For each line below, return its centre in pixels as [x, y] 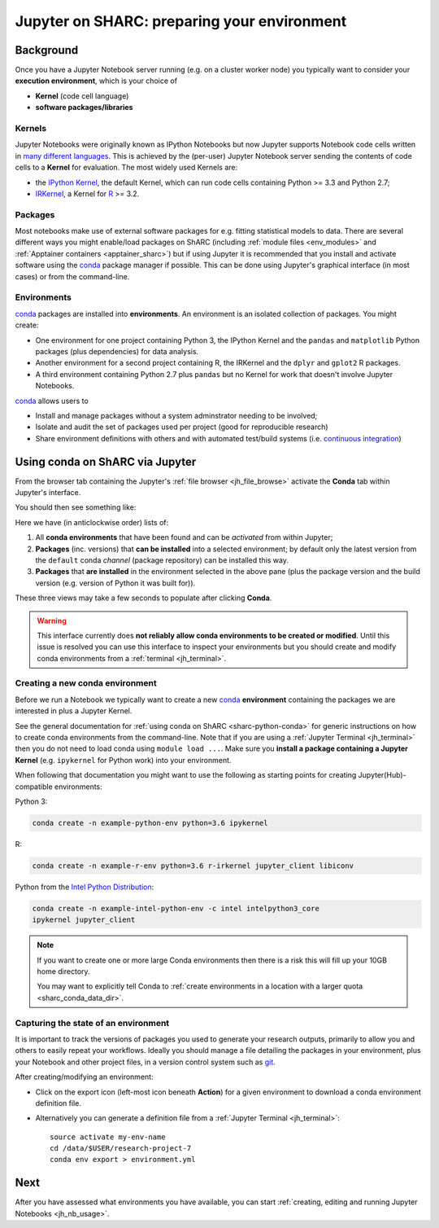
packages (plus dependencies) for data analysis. [117, 351]
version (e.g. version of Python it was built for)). [115, 583]
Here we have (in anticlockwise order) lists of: [92, 522]
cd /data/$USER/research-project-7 [121, 1149]
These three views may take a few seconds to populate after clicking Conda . [143, 598]
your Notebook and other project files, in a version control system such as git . [145, 1062]
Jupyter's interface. [48, 492]
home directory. [63, 971]
